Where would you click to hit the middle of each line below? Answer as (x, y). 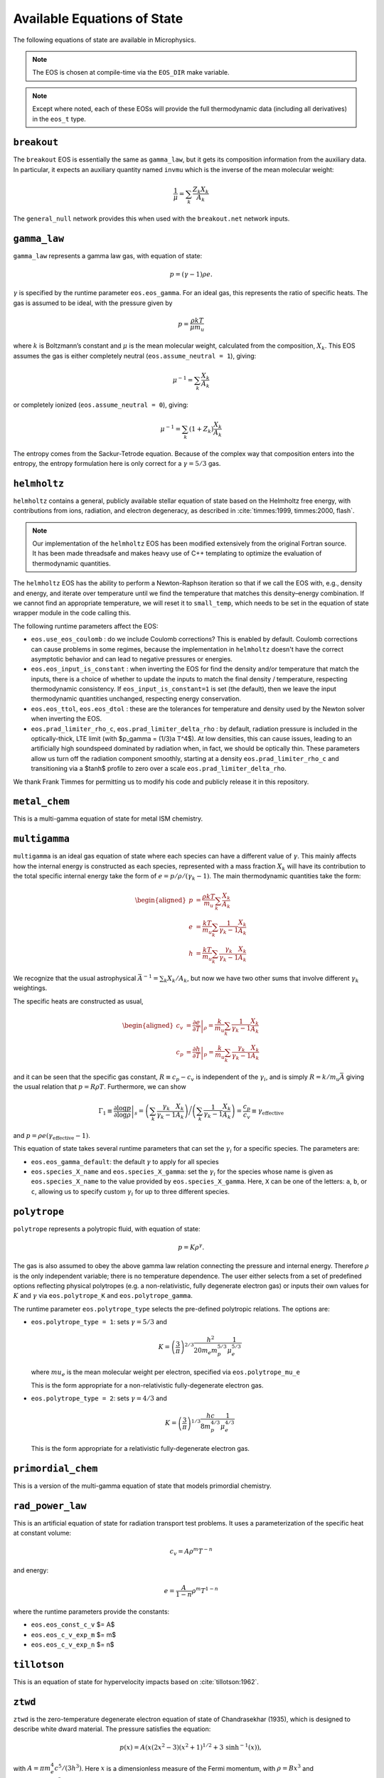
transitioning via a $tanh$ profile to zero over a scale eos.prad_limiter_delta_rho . (159, 769)
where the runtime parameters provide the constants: (91, 1612)
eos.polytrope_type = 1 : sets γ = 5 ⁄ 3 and (99, 1322)
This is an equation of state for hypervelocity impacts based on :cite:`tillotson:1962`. (136, 1681)
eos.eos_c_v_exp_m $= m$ (74, 1634)
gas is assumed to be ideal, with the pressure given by (93, 303)
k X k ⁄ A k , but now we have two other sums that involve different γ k (261, 979)
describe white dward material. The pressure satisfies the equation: (112, 1729)
